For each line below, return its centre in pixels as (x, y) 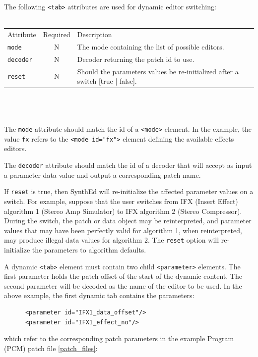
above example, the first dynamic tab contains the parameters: (99, 295)
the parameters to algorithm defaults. (89, 249)
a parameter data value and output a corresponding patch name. (102, 175)
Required (57, 34)
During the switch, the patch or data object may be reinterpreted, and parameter (128, 221)
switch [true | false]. (107, 81)
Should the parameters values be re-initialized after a (158, 71)
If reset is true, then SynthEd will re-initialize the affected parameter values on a (129, 191)
